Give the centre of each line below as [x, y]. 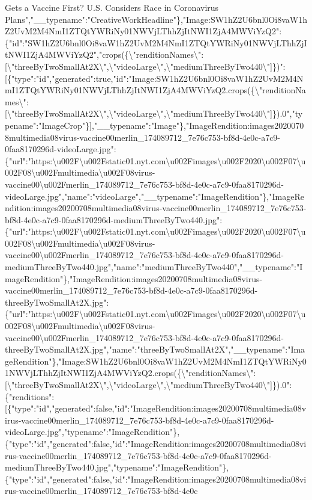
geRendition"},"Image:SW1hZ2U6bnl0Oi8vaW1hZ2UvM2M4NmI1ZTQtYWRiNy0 [156, 361]
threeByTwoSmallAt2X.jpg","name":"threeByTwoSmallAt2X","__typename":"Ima [155, 349]
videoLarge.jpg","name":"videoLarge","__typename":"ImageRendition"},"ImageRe [154, 196]
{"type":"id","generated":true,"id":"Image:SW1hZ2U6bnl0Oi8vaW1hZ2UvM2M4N [155, 78]
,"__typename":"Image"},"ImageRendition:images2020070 [198, 125]
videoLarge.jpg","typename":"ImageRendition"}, [92, 432]
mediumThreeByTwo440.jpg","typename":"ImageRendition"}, [117, 467]
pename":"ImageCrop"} [47, 125]
